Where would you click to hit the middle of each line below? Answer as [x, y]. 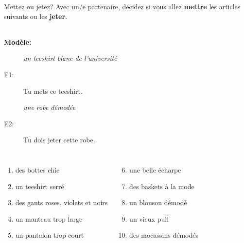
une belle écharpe [155, 169]
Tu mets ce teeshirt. [53, 91]
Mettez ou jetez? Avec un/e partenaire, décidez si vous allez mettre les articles [122, 6]
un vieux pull [149, 218]
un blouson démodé [158, 202]
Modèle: [18, 42]
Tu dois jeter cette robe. [59, 140]
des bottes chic [37, 169]
